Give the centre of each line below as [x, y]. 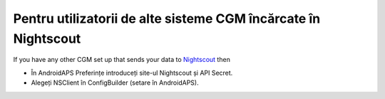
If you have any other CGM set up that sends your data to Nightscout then [122, 60]
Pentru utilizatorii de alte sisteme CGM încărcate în [167, 19]
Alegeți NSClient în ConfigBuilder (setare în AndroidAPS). [115, 83]
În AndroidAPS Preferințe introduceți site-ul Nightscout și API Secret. [132, 73]
